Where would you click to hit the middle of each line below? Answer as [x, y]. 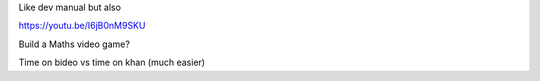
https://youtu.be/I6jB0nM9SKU [82, 26]
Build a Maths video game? [74, 44]
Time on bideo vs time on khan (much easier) [111, 62]
